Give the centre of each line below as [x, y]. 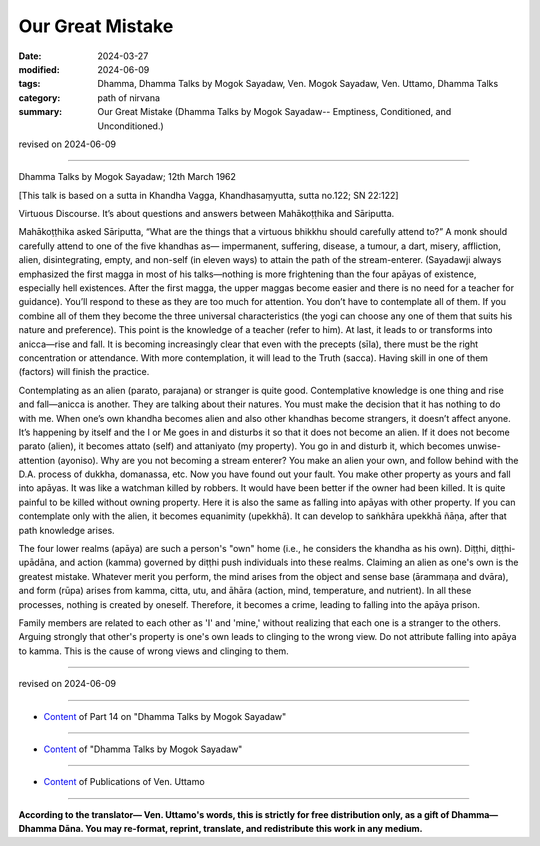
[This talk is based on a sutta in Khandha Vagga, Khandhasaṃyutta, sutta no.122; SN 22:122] [208, 195]
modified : [39, 69]
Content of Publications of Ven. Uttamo [124, 782]
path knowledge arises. [66, 530]
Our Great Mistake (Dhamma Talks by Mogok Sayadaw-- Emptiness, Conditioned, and [274, 112]
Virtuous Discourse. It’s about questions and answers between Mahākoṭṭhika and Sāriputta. [206, 214]
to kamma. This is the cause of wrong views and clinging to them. [153, 651]
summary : [40, 112]
